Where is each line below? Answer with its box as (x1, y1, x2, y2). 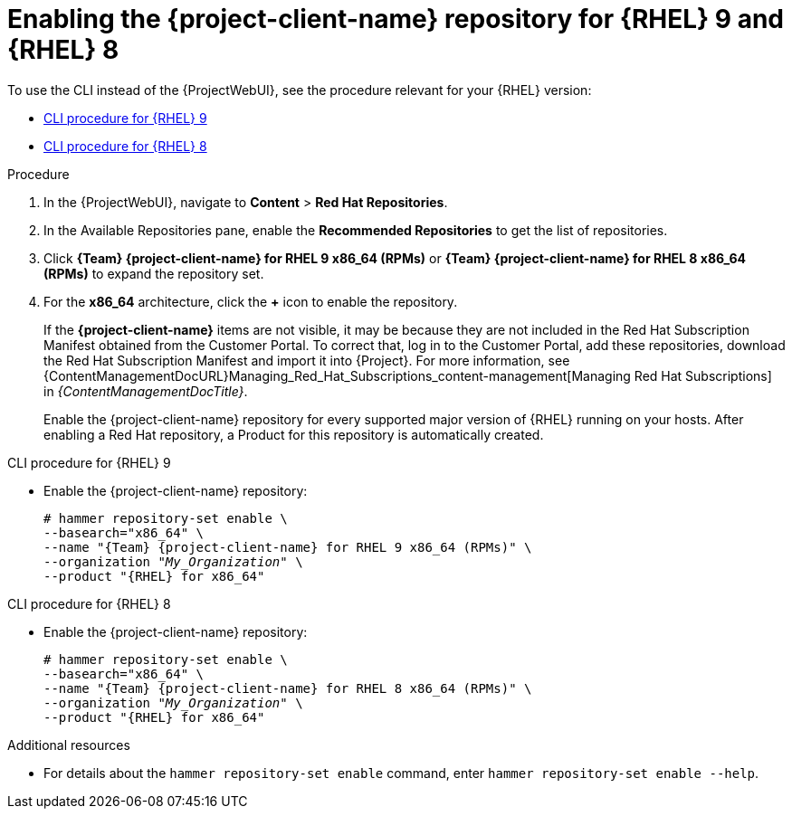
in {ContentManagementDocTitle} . (43, 383, 248, 399)
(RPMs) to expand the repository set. (43, 265, 264, 281)
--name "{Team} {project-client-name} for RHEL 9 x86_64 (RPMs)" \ (43, 539, 532, 555)
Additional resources (7, 736, 130, 753)
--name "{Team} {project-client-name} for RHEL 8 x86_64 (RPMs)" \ (43, 680, 532, 696)
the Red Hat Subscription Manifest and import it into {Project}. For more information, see (43, 352, 570, 368)
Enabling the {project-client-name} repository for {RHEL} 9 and (7, 4, 785, 34)
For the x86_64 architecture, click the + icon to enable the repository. (43, 293, 458, 309)
